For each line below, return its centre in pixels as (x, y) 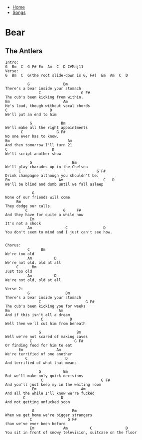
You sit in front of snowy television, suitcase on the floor (71, 433)
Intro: (12, 62)
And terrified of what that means (41, 363)
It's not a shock (23, 223)
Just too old (19, 271)
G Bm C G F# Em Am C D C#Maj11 (44, 67)
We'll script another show (33, 154)
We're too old (20, 254)
